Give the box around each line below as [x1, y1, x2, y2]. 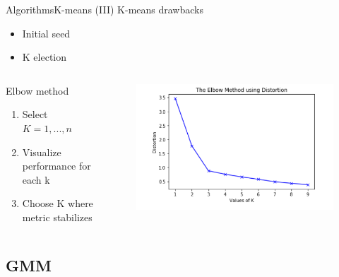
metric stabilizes [22, 209, 93, 224]
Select [22, 107, 48, 122]
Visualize [22, 144, 61, 159]
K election [22, 49, 67, 64]
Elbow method [6, 83, 69, 98]
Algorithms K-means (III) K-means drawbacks [6, 2, 203, 16]
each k [22, 172, 50, 187]
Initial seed [22, 25, 71, 40]
